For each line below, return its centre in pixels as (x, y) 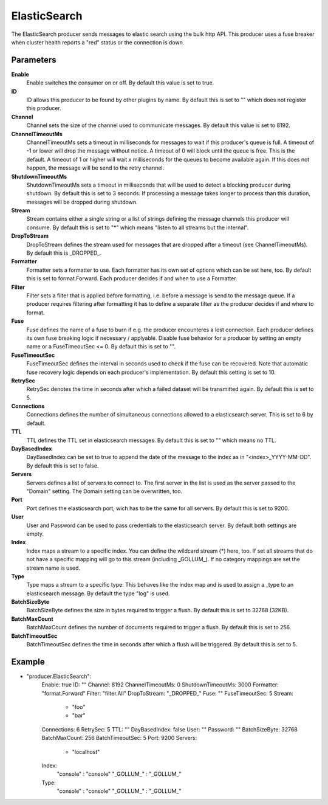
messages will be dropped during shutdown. (82, 202)
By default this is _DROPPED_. (64, 253)
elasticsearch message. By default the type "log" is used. (98, 593)
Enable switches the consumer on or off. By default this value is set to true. (120, 83)
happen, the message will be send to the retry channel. (95, 168)
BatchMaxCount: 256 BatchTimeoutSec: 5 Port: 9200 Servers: (119, 738)
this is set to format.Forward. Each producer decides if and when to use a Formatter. (132, 278)
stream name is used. (53, 568)
